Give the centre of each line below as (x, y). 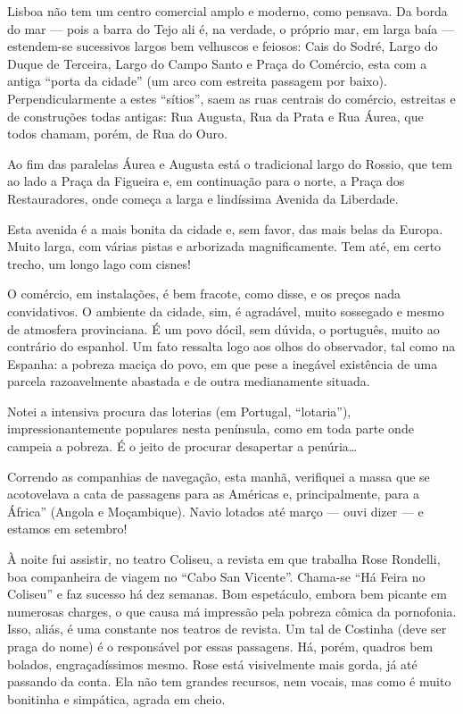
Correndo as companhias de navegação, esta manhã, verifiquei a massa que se (219, 476)
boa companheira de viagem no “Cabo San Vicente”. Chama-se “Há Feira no (216, 576)
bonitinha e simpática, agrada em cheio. (116, 698)
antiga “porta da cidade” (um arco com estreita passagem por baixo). (197, 81)
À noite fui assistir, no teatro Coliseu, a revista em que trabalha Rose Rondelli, (224, 559)
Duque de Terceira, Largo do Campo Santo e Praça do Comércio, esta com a (217, 63)
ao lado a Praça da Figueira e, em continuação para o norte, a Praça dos (206, 181)
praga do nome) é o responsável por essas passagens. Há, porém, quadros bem (220, 646)
